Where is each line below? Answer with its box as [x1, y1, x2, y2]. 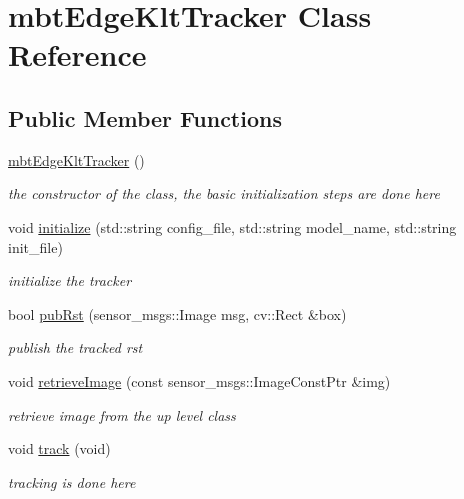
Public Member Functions [8, 102, 282, 133]
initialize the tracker [8, 270, 132, 291]
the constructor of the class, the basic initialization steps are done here [8, 183, 440, 204]
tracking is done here [8, 471, 136, 492]
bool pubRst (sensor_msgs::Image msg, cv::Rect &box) [8, 303, 347, 324]
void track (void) [8, 438, 111, 459]
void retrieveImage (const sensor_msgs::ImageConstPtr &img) [8, 370, 391, 391]
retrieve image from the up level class [8, 404, 236, 425]
